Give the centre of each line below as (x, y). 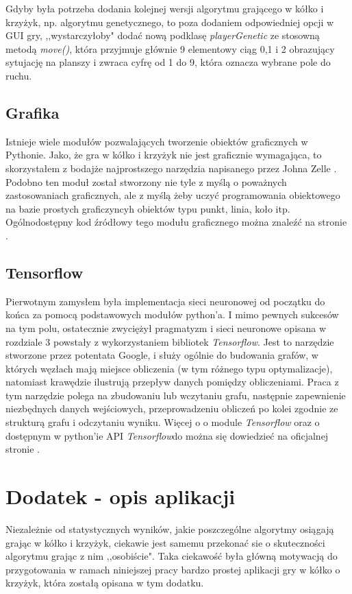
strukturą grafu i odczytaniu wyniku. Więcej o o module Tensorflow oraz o (163, 422)
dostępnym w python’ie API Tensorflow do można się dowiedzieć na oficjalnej (167, 435)
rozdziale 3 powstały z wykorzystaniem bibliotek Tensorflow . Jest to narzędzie (170, 341)
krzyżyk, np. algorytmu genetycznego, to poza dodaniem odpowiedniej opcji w (170, 22)
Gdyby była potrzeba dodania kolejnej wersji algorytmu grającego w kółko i (165, 8)
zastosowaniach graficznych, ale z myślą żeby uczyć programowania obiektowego (173, 195)
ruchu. (19, 75)
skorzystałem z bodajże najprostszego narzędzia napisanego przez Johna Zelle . (171, 168)
